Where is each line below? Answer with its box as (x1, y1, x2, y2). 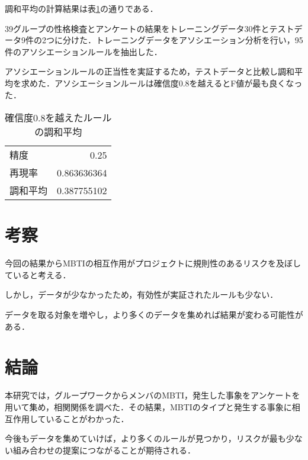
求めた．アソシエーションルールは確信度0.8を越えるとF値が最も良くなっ (21, 76, 303, 89)
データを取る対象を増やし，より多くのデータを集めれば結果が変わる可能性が (5, 308, 303, 321)
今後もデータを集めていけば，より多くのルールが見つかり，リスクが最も (5, 432, 286, 445)
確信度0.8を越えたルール (5, 111, 112, 125)
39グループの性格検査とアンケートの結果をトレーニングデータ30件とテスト (5, 22, 294, 34)
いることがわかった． (46, 412, 129, 424)
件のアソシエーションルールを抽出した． (5, 45, 162, 57)
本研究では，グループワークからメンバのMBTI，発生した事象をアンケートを (5, 389, 300, 401)
